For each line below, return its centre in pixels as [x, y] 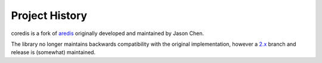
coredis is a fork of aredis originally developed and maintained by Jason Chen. [107, 33]
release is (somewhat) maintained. [53, 52]
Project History [49, 15]
